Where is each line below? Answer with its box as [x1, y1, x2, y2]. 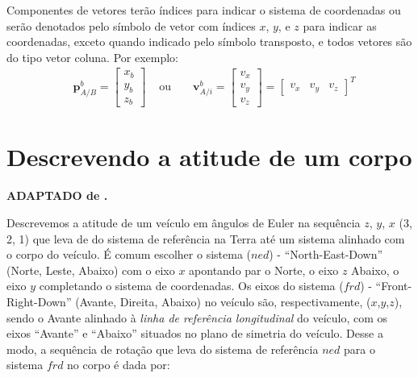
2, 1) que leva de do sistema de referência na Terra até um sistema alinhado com [6, 230, 405, 247]
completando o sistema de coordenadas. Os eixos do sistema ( [39, 277, 344, 294]
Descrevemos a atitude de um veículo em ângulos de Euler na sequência [6, 214, 361, 231]
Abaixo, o [351, 261, 399, 278]
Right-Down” [6, 293, 72, 309]
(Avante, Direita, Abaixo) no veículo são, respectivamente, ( [75, 293, 371, 309]
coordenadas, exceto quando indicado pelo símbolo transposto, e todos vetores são [6, 33, 412, 50]
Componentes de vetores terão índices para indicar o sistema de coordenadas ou [6, 2, 401, 18]
